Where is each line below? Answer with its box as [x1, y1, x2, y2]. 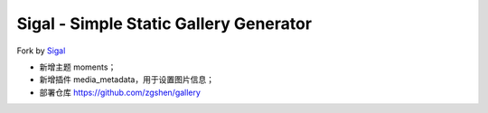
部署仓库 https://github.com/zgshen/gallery [39, 87, 201, 98]
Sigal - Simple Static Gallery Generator [16, 14, 312, 33]
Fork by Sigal [16, 45, 66, 56]
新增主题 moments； [39, 61, 117, 72]
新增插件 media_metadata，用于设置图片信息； [39, 74, 214, 85]
